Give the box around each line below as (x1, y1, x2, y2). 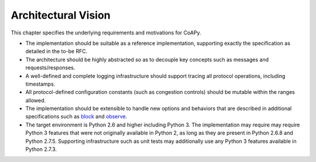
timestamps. (25, 80, 56, 87)
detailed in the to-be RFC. (25, 48, 88, 55)
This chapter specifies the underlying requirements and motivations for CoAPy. (11, 29, 201, 36)
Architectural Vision (11, 9, 111, 22)
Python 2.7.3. (25, 146, 57, 153)
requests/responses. (25, 64, 75, 71)
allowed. (25, 97, 46, 104)
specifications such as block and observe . (25, 113, 128, 120)
